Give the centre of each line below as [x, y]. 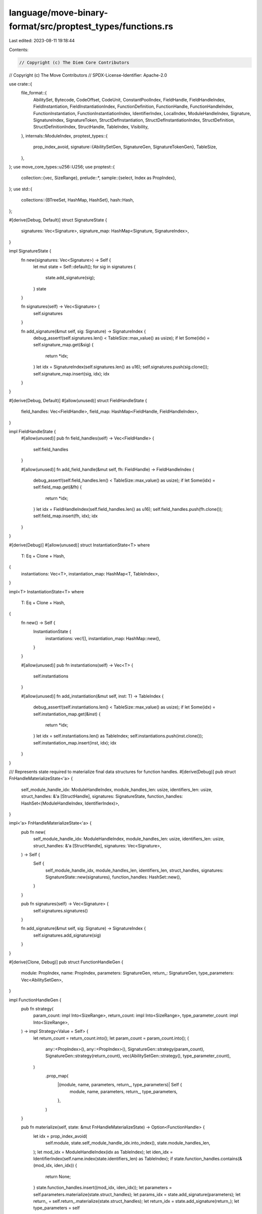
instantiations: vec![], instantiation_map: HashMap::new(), [103, 638]
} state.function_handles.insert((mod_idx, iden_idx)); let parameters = [103, 1188]
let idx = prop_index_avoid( [60, 1136]
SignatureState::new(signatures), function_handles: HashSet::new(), [113, 877]
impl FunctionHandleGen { [35, 1000]
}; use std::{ [21, 189]
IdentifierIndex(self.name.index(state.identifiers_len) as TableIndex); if [103, 1159]
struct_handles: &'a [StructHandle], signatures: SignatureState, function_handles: [102, 796]
